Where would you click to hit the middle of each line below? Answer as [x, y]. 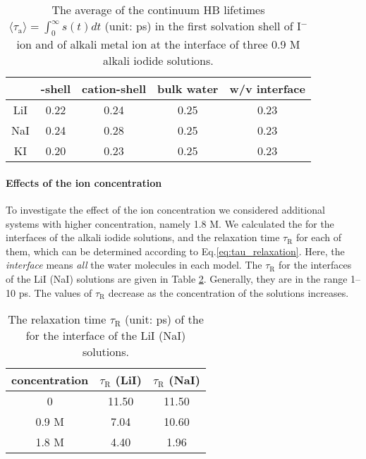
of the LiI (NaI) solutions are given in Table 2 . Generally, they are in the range [177, 278]
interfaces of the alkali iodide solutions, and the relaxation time [143, 237]
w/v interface [267, 89]
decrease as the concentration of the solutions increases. [228, 292]
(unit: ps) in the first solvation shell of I [203, 26]
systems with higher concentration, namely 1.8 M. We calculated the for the [170, 223]
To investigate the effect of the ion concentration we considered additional [165, 209]
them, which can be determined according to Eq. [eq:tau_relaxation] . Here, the [175, 251]
